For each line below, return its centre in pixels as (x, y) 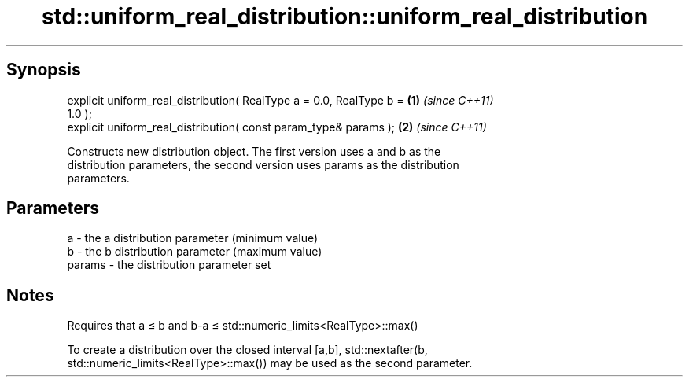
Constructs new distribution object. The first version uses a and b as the (254, 151)
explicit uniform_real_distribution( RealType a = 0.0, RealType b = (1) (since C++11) (280, 100)
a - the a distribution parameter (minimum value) (193, 238)
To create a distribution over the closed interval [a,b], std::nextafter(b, (247, 350)
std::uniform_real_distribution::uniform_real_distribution (344, 17)
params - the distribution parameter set (169, 265)
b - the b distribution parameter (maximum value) (195, 252)
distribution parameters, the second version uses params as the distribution (263, 164)
